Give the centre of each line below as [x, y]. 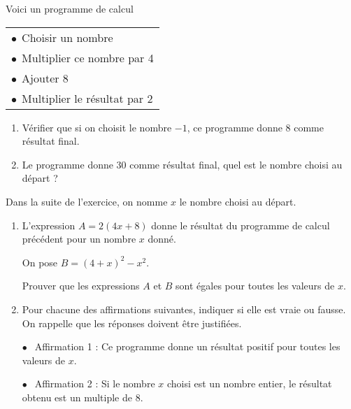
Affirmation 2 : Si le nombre [95, 383]
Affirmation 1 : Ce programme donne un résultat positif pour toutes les [187, 346]
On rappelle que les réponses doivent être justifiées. [132, 323]
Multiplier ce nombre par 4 [88, 57]
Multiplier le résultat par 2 [87, 98]
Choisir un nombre [67, 37]
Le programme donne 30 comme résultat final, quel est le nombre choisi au [182, 164]
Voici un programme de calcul [70, 8]
